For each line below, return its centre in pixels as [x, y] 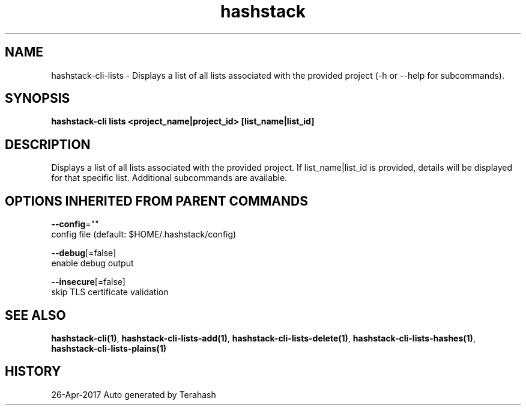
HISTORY [33, 372]
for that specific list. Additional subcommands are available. [169, 178]
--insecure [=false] [88, 282]
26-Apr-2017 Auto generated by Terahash [134, 394]
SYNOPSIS [38, 99]
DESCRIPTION [48, 144]
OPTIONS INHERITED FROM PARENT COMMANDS [156, 201]
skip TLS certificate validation [110, 292]
